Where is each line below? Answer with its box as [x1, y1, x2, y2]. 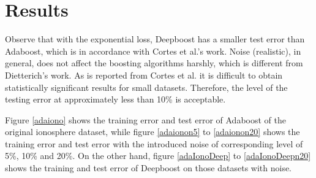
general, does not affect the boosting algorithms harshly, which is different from [5, 56, 303, 69]
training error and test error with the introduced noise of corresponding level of [5, 137, 303, 150]
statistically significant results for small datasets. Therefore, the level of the [5, 80, 288, 93]
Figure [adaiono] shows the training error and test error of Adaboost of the [5, 113, 286, 126]
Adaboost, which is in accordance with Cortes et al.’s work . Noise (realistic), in [5, 44, 301, 57]
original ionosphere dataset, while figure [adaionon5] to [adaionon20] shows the [5, 125, 300, 138]
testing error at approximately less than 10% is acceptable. [5, 93, 226, 106]
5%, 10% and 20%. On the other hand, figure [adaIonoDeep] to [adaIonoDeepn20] [5, 149, 311, 162]
